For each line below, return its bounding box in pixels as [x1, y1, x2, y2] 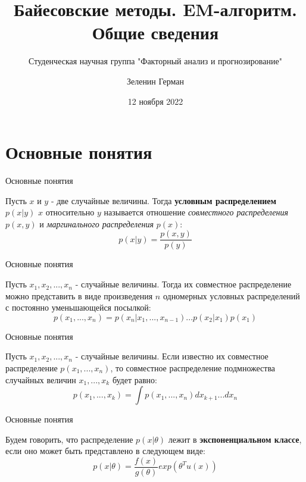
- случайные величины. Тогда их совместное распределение [75, 278, 292, 290]
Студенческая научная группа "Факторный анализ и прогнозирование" [29, 55, 282, 67]
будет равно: [112, 373, 157, 386]
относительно [45, 206, 95, 218]
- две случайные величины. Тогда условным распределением [51, 194, 277, 206]
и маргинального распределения [39, 217, 154, 230]
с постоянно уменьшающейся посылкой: [5, 301, 151, 314]
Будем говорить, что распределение [5, 433, 133, 445]
